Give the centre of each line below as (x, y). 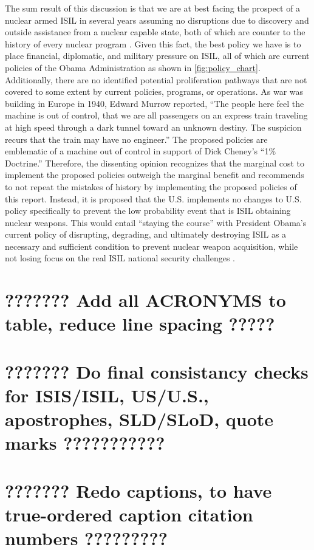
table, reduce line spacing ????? (140, 324)
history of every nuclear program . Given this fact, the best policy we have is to (153, 43)
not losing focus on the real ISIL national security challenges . (120, 258)
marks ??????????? (85, 443)
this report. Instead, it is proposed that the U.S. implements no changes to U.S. (153, 198)
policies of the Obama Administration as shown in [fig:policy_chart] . (133, 67)
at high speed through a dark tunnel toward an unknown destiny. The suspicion (153, 127)
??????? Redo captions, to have (138, 490)
